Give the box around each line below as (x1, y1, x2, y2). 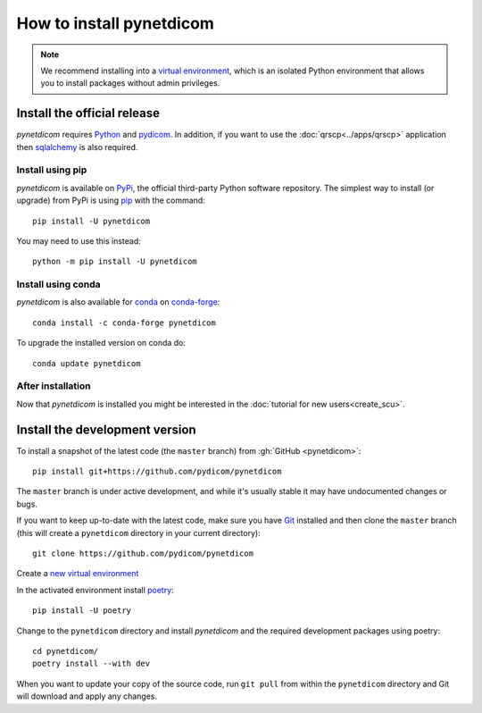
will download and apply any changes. (16, 691, 158, 701)
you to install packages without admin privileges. (40, 78, 220, 88)
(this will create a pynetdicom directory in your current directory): (16, 527, 261, 538)
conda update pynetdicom (32, 358, 141, 368)
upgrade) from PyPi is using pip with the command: (16, 195, 205, 206)
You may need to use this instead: (16, 235, 142, 246)
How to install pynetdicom (16, 13, 214, 33)
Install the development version (16, 422, 196, 437)
